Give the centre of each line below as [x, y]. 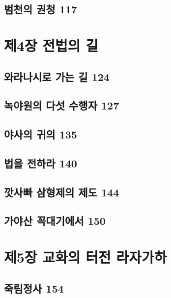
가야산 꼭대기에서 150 [55, 221]
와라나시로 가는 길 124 [57, 76]
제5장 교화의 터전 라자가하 [85, 257]
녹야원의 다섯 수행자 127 [62, 105]
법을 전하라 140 [41, 163]
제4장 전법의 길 [51, 45]
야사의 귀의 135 [41, 134]
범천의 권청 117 [41, 9]
